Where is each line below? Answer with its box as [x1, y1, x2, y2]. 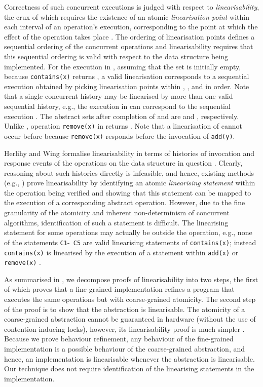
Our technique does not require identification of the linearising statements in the [4, 363, 254, 374]
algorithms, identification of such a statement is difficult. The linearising [4, 217, 229, 227]
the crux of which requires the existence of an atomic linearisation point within [4, 11, 249, 22]
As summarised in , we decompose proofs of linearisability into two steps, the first [4, 274, 258, 284]
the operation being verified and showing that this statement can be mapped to [4, 187, 251, 198]
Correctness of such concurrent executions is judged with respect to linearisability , [4, 2, 259, 12]
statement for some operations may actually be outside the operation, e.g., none [4, 227, 252, 238]
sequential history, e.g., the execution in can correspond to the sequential [4, 101, 231, 111]
